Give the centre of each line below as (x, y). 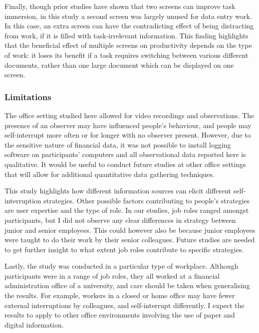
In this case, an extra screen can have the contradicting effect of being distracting (129, 26)
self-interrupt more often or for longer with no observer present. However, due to (128, 135)
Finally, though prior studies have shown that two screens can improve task (120, 6)
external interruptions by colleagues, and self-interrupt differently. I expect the (125, 305)
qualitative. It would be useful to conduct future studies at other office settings (125, 164)
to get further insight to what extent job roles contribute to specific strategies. (124, 249)
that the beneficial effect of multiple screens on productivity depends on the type (128, 45)
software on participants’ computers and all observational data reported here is (125, 154)
